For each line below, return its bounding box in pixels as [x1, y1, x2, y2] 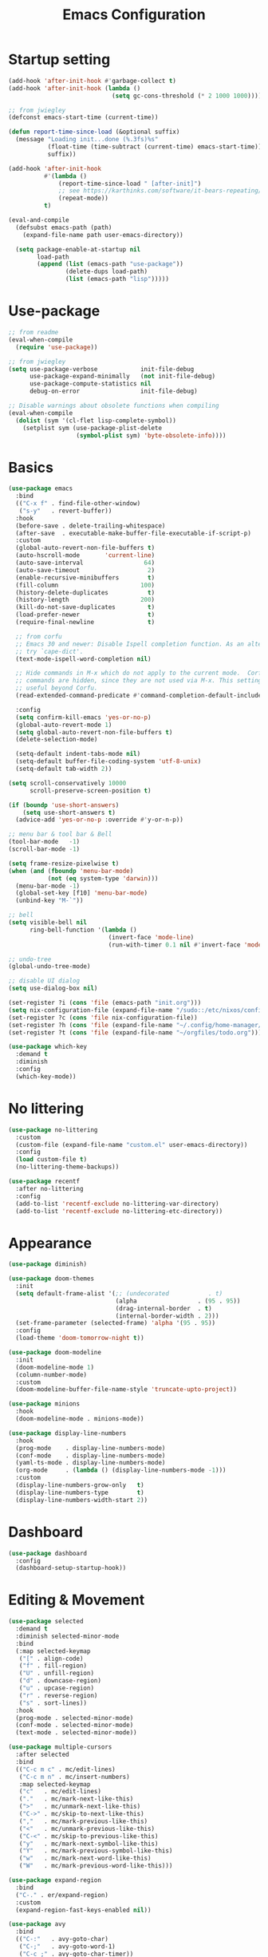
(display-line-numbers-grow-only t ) [15, 1481, 145, 1489]
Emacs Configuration [62, 6, 206, 24]
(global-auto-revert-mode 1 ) [15, 721, 112, 729]
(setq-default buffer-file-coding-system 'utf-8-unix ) [15, 757, 202, 765]
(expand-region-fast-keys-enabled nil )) [15, 1906, 152, 1914]
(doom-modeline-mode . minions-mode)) [15, 1415, 145, 1423]
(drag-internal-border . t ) [115, 1304, 213, 1312]
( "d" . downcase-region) [18, 1677, 102, 1685]
